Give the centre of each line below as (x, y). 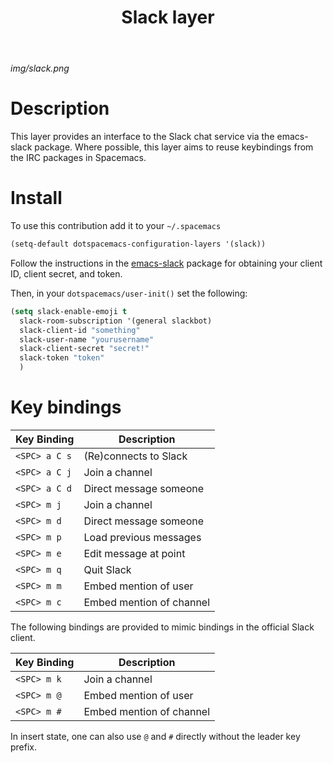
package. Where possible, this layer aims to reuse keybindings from (174, 147)
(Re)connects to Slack (135, 456)
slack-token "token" (62, 358)
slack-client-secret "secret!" (84, 349)
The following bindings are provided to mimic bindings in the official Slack (162, 627)
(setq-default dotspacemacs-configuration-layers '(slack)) (138, 244)
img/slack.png (40, 68)
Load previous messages (142, 537)
